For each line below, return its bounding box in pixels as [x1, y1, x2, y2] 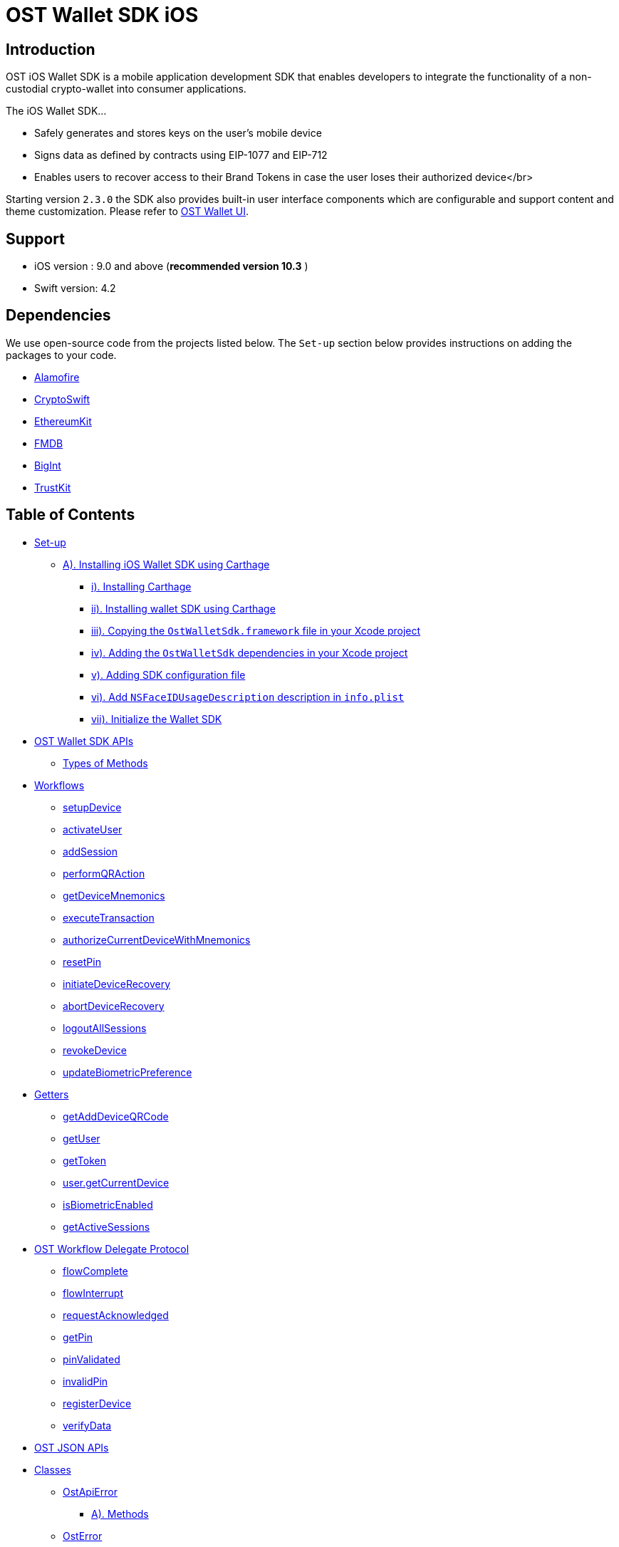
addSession [63, 845, 118, 858]
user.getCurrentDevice [63, 1176, 170, 1189]
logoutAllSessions [63, 1021, 147, 1034]
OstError [63, 1529, 103, 1542]
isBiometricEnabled [63, 1198, 153, 1211]
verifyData [63, 1419, 112, 1432]
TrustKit [34, 481, 71, 494]
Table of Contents [6, 506, 135, 524]
